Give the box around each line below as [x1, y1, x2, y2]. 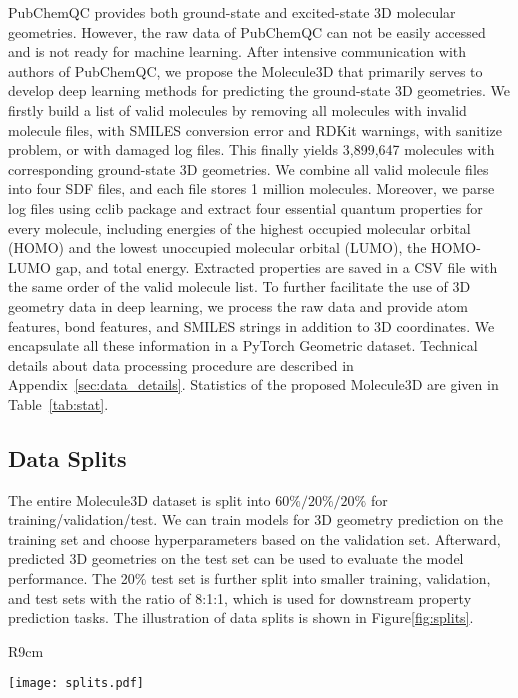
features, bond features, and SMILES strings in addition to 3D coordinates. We [8, 315, 495, 336]
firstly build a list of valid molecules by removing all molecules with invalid [8, 99, 467, 120]
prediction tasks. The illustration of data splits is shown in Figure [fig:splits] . [8, 607, 474, 628]
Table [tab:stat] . [8, 393, 109, 414]
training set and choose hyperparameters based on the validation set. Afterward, [8, 528, 501, 549]
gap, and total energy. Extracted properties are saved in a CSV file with [55, 256, 498, 277]
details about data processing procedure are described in [8, 354, 354, 375]
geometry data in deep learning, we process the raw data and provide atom [8, 295, 468, 316]
